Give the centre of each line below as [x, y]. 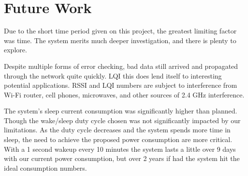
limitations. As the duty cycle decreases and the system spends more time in [117, 130]
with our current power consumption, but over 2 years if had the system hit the [122, 158]
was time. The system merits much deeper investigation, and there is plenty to [120, 40]
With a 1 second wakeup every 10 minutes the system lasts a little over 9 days [120, 149]
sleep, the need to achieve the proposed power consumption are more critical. [118, 139]
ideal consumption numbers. [45, 168]
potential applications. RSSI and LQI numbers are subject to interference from [121, 85]
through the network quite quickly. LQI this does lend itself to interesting [113, 75]
